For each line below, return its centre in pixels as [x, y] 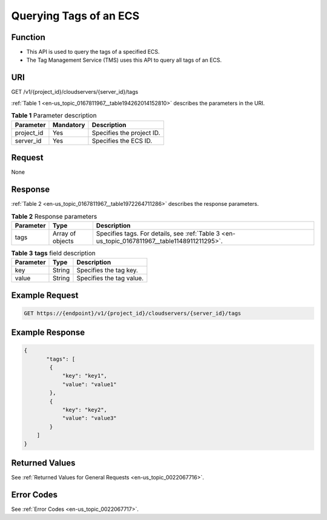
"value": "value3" [90, 418]
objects [63, 241]
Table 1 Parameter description [54, 116]
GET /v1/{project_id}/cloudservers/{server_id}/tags [75, 92]
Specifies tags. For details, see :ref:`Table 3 [158, 233]
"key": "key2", [84, 410]
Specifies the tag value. [110, 278]
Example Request [45, 295]
